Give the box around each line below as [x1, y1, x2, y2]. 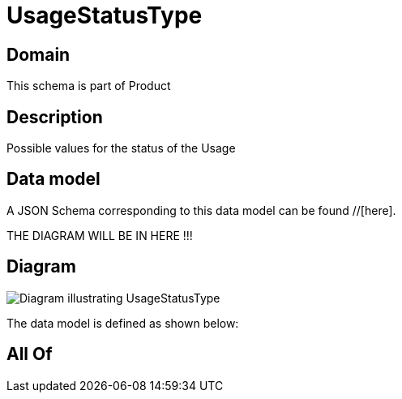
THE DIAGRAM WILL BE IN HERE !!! [6, 228, 193, 242]
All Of [6, 344, 53, 365]
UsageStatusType [6, 2, 203, 29]
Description [6, 106, 103, 127]
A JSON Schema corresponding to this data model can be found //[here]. [6, 203, 396, 217]
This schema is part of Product [6, 79, 171, 93]
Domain [6, 44, 71, 65]
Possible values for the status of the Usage [6, 141, 236, 156]
